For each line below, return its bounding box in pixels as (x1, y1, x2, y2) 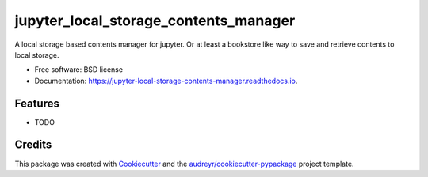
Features (14, 96, 59, 110)
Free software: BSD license (34, 65, 123, 74)
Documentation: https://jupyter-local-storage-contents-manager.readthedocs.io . (34, 76, 298, 85)
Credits (14, 138, 52, 152)
